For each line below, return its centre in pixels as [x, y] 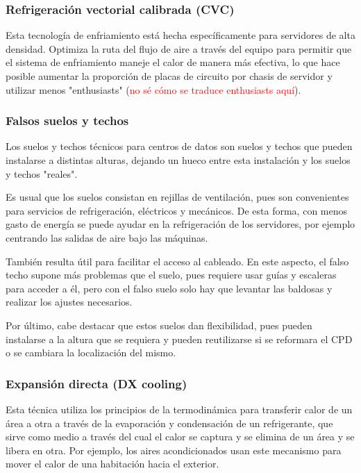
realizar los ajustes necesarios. [69, 302]
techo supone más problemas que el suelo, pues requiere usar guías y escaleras [171, 275]
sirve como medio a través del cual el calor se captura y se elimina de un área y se [180, 437]
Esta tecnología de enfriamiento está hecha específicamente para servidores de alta [180, 35]
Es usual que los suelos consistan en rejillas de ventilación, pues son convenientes [177, 197]
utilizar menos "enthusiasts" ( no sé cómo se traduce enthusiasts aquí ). [153, 89]
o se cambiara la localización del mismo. [91, 352]
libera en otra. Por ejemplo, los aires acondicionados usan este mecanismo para [174, 450]
